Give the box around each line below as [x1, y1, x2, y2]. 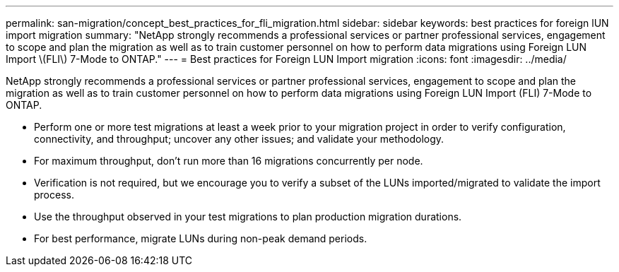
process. [34, 189, 74, 201]
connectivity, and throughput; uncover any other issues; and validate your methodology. [34, 133, 444, 145]
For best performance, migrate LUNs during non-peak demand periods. [34, 232, 367, 244]
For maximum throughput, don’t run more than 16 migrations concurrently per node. [34, 155, 423, 167]
